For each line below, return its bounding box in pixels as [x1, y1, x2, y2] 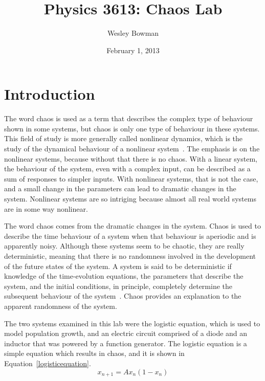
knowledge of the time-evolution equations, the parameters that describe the [4, 271, 244, 281]
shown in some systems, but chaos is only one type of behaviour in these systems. [4, 123, 260, 133]
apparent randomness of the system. [4, 300, 117, 311]
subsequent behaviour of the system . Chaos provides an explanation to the [4, 290, 241, 301]
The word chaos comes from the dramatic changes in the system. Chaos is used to [4, 220, 261, 231]
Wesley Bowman [107, 28, 159, 38]
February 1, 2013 [106, 44, 160, 55]
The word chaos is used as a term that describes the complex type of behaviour [4, 113, 253, 124]
